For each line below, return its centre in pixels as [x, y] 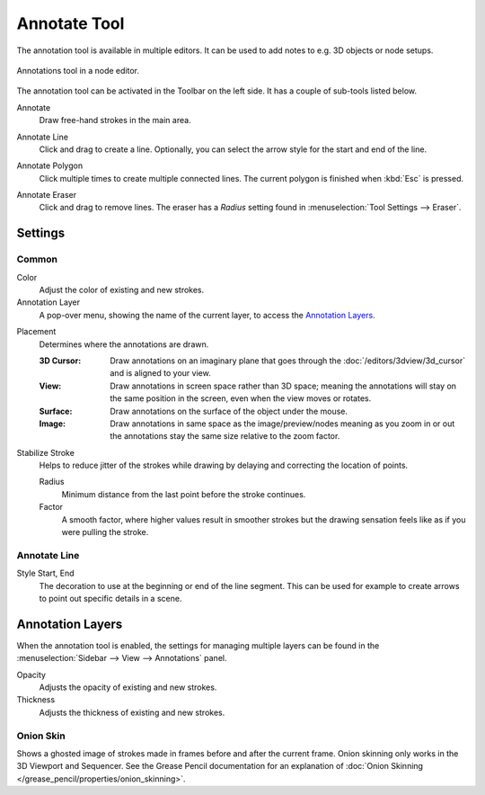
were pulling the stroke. [105, 532]
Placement [36, 332]
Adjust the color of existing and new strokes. [122, 290]
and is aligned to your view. [160, 373]
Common [37, 259]
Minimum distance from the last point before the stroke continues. [184, 494]
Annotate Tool [71, 23]
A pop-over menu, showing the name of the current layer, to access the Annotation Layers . [207, 315]
